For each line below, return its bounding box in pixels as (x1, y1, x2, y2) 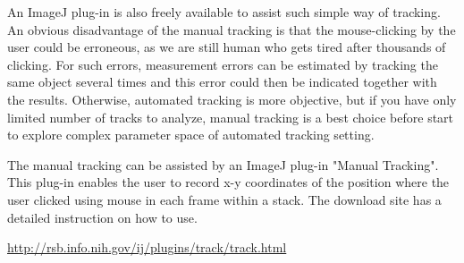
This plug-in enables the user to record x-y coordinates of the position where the (7, 173, 450, 191)
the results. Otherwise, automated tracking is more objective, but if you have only (7, 89, 457, 108)
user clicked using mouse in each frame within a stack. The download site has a (7, 190, 442, 208)
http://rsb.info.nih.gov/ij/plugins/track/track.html (7, 238, 287, 257)
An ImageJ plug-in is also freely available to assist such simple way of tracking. (7, 3, 441, 21)
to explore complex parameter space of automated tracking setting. (7, 125, 375, 144)
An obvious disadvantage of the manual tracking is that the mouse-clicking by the (7, 20, 456, 38)
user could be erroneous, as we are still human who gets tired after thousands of (7, 38, 446, 56)
